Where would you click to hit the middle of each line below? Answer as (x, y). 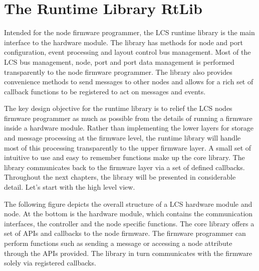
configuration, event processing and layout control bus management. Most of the (127, 52)
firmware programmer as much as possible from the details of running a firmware (128, 118)
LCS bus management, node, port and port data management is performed (119, 61)
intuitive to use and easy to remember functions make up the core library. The (124, 157)
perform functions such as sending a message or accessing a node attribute (118, 243)
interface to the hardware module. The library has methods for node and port (123, 42)
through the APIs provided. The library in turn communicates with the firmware (128, 253)
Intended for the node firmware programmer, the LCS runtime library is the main (129, 32)
